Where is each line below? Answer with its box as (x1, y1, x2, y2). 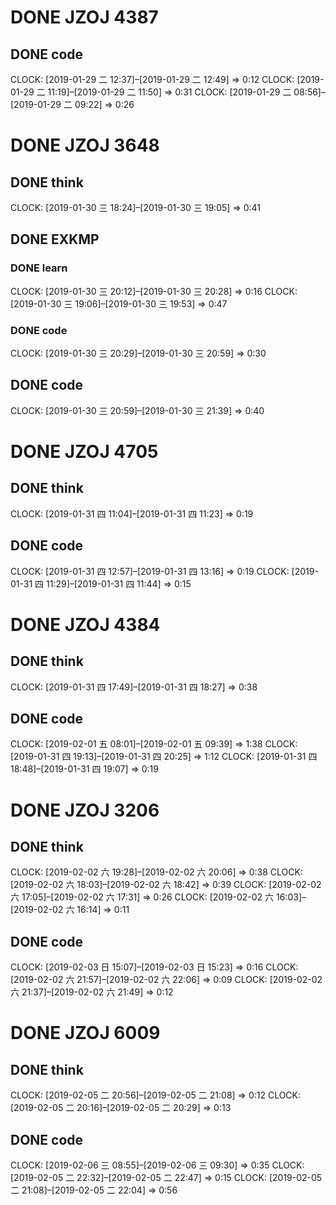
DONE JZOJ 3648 (10, 134, 160, 157)
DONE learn (10, 261, 68, 275)
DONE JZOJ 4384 (10, 613, 161, 636)
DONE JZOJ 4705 (10, 440, 159, 463)
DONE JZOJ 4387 (10, 6, 159, 29)
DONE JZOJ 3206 (10, 799, 160, 821)
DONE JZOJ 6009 (10, 1022, 161, 1045)
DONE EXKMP (10, 231, 100, 248)
